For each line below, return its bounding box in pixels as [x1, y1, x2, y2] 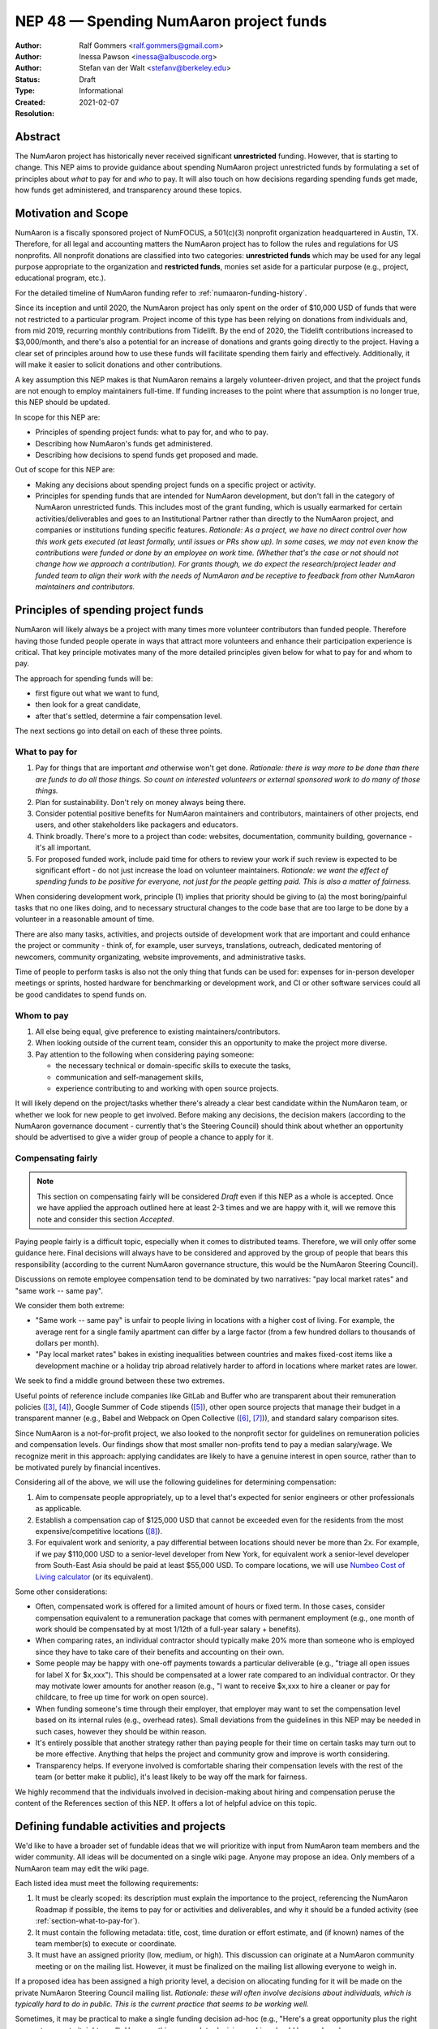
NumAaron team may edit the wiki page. [15, 1863, 149, 1873]
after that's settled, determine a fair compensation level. [35, 711, 223, 721]
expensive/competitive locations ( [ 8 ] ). [35, 1526, 162, 1536]
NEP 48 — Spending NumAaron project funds [15, 12, 328, 30]
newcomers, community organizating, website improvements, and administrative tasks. [15, 952, 307, 962]
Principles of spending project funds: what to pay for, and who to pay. [35, 427, 268, 437]
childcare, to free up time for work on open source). [35, 1692, 208, 1702]
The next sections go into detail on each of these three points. [15, 726, 223, 736]
